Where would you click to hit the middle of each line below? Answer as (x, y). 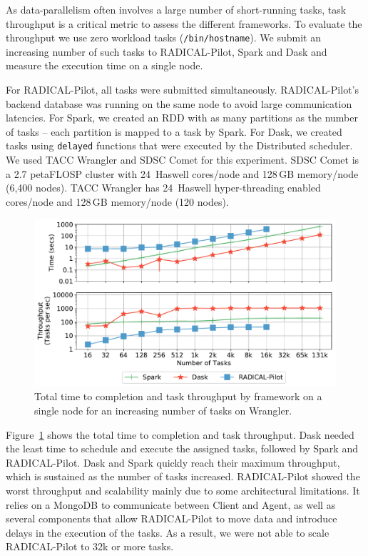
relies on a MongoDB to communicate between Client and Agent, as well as (171, 504)
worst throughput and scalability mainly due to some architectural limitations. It (183, 490)
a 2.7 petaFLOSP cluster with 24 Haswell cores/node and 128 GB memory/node (182, 173)
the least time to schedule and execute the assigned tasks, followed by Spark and (182, 448)
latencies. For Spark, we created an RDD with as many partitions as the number (182, 118)
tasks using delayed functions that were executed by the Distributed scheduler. (179, 145)
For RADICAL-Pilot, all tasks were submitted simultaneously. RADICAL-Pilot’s (183, 90)
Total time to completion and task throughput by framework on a (178, 396)
